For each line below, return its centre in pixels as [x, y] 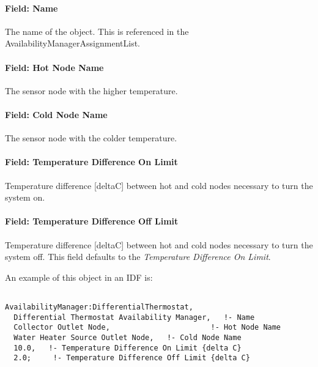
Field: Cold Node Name [56, 114]
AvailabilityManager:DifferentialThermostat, [99, 307]
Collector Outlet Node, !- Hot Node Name [147, 328]
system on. [25, 197]
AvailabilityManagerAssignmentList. [72, 43]
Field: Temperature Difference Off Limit [92, 221]
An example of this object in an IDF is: [79, 277]
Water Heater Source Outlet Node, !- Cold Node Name [128, 337]
